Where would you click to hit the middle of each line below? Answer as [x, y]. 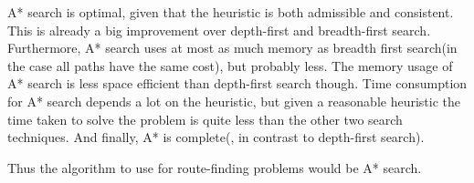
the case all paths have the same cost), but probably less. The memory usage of [230, 65]
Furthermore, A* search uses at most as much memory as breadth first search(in [232, 48]
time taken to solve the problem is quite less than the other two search [205, 119]
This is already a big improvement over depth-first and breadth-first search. [219, 30]
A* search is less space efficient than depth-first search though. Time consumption [237, 83]
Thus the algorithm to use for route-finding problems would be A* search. [215, 167]
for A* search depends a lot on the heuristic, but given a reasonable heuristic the [234, 101]
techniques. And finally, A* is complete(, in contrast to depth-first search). [216, 137]
